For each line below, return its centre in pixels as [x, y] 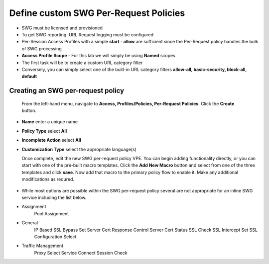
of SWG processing [42, 48]
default [29, 77]
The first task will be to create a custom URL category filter [82, 63]
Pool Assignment [52, 213]
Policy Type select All [44, 131]
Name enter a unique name [50, 122]
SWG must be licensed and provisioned [62, 28]
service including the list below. [54, 197]
